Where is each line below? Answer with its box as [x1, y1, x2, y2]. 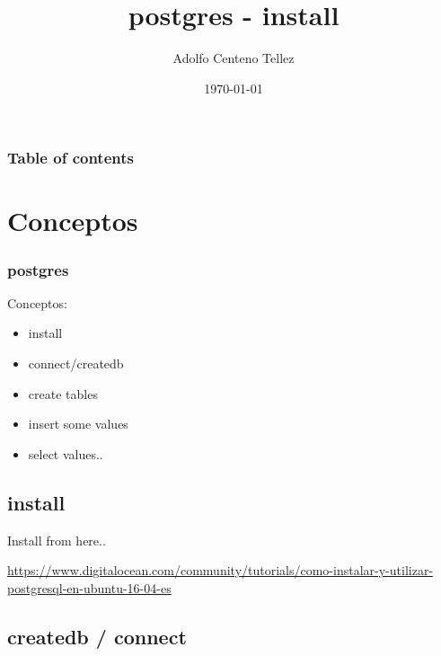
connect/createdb [28, 354, 124, 373]
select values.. [28, 444, 103, 463]
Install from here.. [7, 530, 106, 549]
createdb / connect [7, 622, 187, 650]
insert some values [28, 414, 128, 433]
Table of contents [7, 146, 134, 169]
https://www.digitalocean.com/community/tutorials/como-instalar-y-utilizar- [7, 561, 434, 580]
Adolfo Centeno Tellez [172, 49, 295, 67]
